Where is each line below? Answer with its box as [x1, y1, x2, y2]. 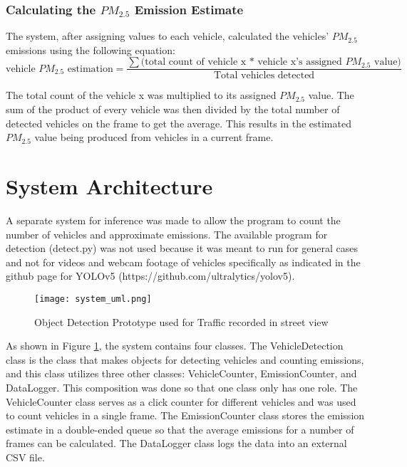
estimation [67, 63, 113, 74]
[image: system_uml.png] [34, 293, 152, 304]
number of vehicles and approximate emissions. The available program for [6, 226, 328, 241]
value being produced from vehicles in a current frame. [34, 130, 274, 145]
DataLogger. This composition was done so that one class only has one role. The [6, 379, 358, 394]
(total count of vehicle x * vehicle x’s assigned [140, 57, 342, 68]
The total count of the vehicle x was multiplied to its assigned [6, 88, 277, 103]
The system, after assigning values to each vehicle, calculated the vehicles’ [6, 28, 329, 43]
